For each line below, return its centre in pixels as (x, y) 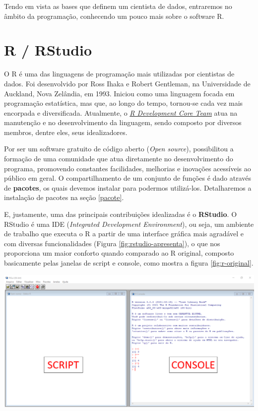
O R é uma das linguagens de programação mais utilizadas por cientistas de (119, 74)
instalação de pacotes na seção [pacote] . (64, 197)
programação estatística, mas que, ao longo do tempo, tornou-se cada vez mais (124, 103)
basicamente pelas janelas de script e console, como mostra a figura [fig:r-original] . (129, 263)
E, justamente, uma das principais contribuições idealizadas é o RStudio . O (121, 214)
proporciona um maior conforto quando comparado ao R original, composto (119, 253)
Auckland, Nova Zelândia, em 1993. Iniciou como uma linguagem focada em (119, 93)
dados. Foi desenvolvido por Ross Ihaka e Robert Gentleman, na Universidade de (127, 83)
